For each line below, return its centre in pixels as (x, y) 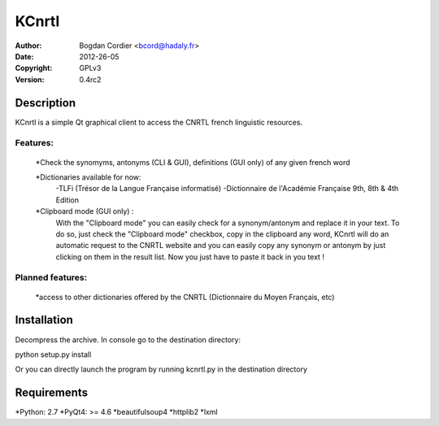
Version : (30, 79)
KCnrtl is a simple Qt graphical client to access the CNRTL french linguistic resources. (159, 122)
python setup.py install (53, 354)
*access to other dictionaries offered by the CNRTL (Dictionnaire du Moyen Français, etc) (185, 297)
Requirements (52, 393)
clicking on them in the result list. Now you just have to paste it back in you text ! (190, 257)
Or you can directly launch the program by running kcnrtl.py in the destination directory (161, 369)
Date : (24, 56)
